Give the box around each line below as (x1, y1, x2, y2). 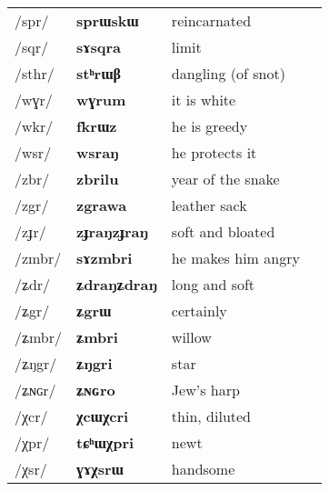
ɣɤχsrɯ (75, 458, 124, 479)
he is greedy (171, 115, 248, 136)
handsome (171, 458, 235, 479)
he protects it (171, 142, 257, 163)
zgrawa (75, 195, 127, 215)
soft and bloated (171, 221, 275, 242)
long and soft (171, 274, 255, 295)
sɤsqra (75, 36, 122, 57)
